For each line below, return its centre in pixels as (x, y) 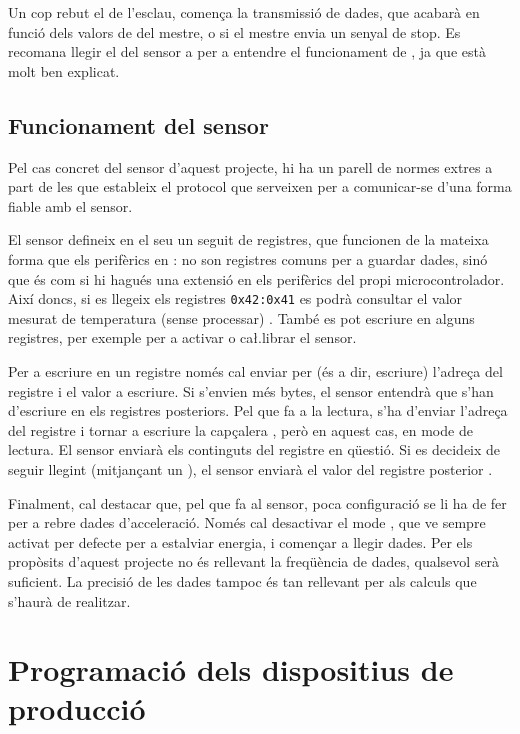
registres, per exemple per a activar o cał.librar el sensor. (182, 337)
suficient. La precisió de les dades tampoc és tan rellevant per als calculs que (242, 580)
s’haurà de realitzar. (69, 600)
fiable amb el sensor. (70, 205)
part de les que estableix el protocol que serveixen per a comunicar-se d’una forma (260, 186)
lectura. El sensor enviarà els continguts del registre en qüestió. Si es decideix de (254, 449)
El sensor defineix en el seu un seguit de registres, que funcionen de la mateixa (248, 239)
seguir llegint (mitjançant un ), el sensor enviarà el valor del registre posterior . (250, 468)
